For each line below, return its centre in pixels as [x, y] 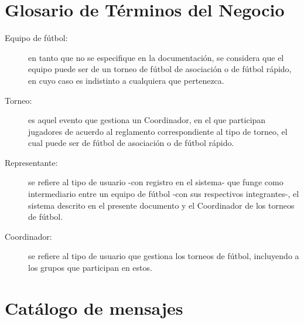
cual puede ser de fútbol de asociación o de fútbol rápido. [131, 143]
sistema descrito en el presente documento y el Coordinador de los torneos [161, 205]
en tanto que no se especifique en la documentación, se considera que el [156, 57]
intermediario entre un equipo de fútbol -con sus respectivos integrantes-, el [164, 194]
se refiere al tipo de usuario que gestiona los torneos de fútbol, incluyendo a [164, 256]
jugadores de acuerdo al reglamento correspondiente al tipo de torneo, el [158, 131]
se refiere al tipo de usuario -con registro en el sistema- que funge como [156, 182]
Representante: [31, 162]
